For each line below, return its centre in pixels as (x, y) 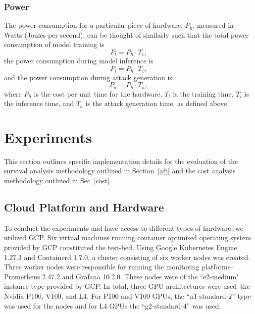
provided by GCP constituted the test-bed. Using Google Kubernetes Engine (121, 247)
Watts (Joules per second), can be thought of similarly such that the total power (127, 34)
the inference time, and (39, 103)
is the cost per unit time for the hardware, (98, 93)
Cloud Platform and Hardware (84, 207)
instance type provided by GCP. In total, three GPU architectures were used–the (127, 286)
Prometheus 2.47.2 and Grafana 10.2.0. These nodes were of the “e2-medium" (122, 276)
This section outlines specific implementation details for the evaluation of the (121, 161)
